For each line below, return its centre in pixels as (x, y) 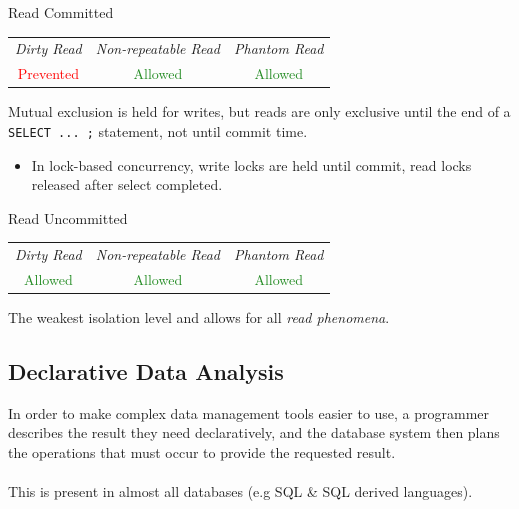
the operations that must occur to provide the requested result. (202, 451)
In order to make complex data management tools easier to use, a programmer (249, 412)
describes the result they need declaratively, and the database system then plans (254, 432)
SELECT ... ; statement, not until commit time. (158, 130)
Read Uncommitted (68, 217)
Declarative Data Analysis (146, 370)
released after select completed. (127, 184)
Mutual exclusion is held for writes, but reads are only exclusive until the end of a (259, 111)
